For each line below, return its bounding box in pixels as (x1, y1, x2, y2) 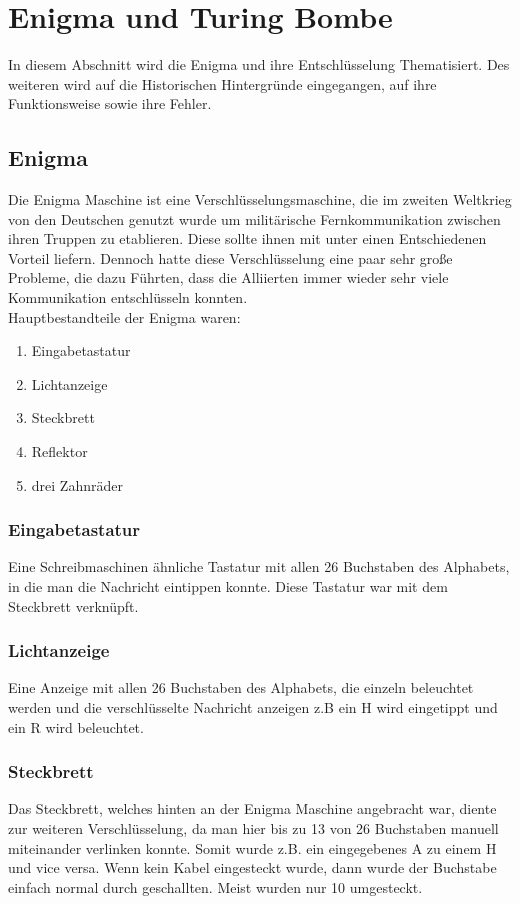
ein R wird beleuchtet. (8, 716, 144, 737)
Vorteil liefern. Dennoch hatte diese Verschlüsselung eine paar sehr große (8, 247, 453, 268)
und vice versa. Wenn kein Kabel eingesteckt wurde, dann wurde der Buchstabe (8, 857, 497, 878)
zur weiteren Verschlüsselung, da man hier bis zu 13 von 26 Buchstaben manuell (8, 818, 499, 839)
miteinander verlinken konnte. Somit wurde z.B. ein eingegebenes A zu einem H (8, 837, 497, 858)
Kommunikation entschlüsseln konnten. (8, 287, 248, 308)
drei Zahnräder (31, 474, 123, 495)
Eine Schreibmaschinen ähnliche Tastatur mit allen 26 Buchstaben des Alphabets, (8, 556, 510, 577)
